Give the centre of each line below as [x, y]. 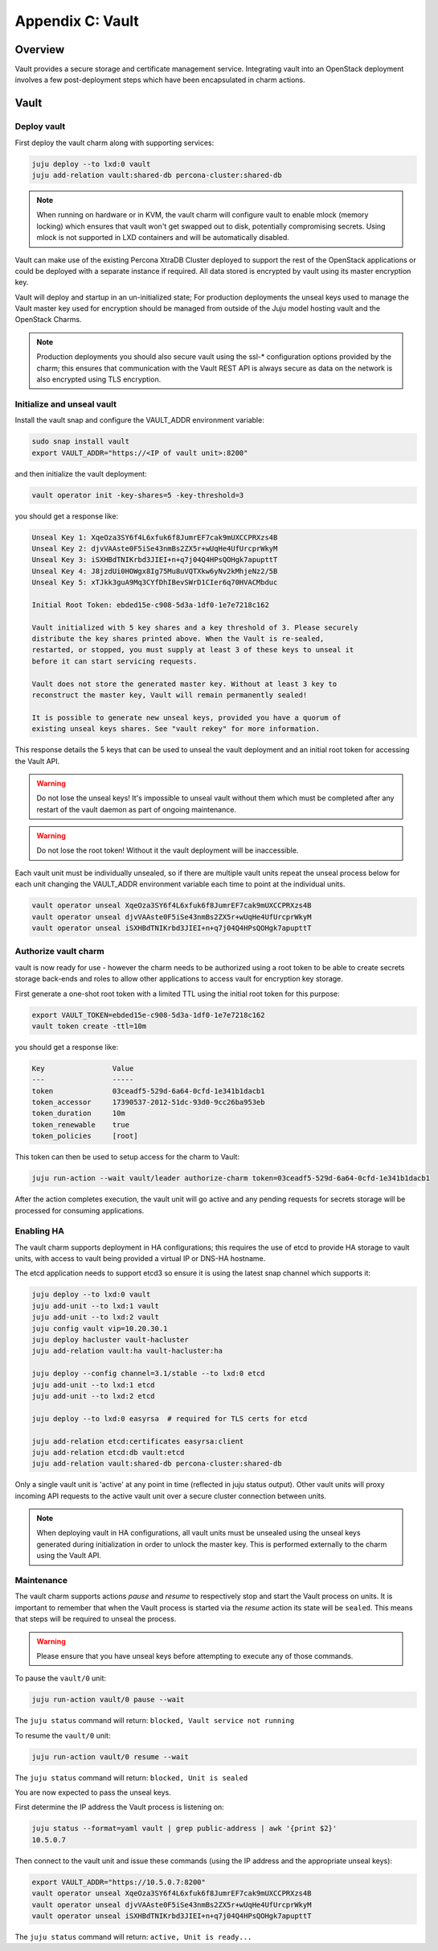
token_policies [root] [85, 1136]
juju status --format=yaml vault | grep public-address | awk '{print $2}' [184, 1829]
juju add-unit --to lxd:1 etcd [94, 1385]
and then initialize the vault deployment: [81, 473]
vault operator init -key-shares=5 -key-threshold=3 [138, 495]
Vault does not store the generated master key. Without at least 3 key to [184, 684]
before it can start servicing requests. [115, 661]
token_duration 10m [79, 1114]
